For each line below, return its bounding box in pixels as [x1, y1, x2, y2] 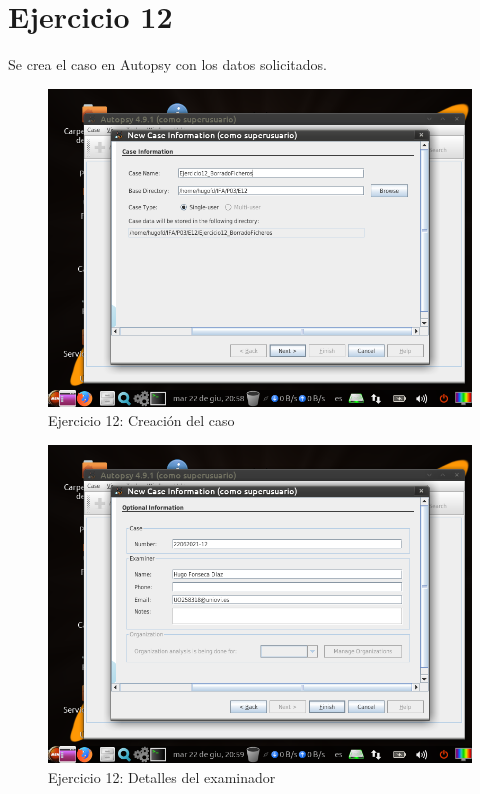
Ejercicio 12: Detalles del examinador [48, 766, 276, 787]
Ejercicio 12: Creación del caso [48, 410, 235, 431]
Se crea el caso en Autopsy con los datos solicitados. [8, 54, 327, 75]
